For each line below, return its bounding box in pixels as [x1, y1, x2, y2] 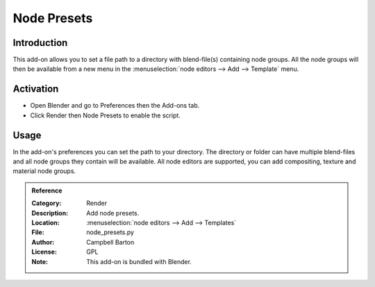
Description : [31, 208, 69, 217]
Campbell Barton [86, 238, 135, 246]
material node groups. [12, 167, 76, 175]
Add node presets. [86, 208, 140, 217]
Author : [31, 238, 55, 246]
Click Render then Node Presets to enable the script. [30, 111, 181, 120]
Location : [31, 219, 60, 227]
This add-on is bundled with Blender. [86, 257, 192, 265]
